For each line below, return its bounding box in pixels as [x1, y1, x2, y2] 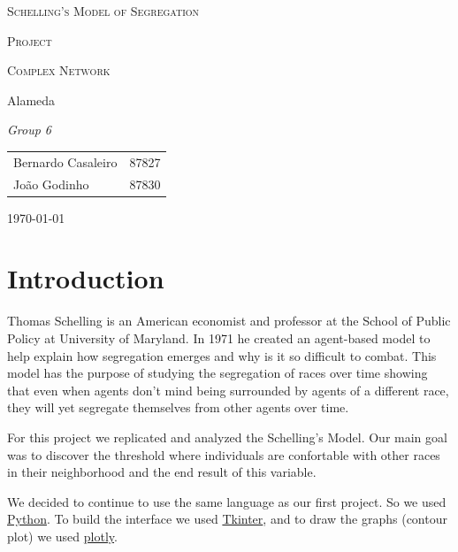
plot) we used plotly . [7, 526, 118, 545]
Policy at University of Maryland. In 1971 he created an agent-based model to [7, 328, 431, 347]
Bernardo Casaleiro [13, 152, 118, 171]
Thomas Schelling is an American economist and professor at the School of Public [7, 311, 451, 330]
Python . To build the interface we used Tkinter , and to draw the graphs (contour [7, 510, 447, 528]
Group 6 [7, 120, 52, 139]
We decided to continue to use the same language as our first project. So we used [7, 492, 447, 510]
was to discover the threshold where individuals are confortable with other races [7, 445, 440, 464]
